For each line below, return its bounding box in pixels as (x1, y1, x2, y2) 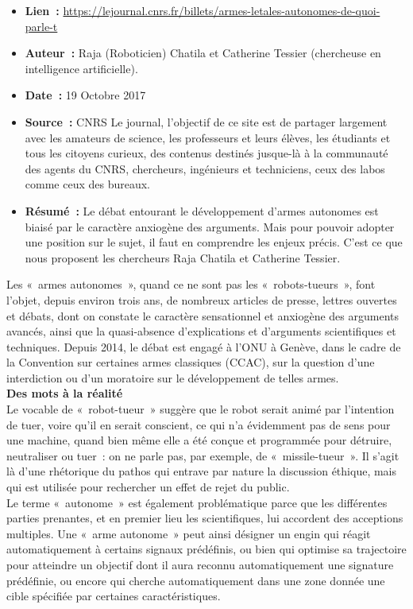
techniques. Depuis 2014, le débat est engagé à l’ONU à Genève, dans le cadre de (6, 338, 401, 355)
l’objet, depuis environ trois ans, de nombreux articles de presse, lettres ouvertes (6, 291, 397, 308)
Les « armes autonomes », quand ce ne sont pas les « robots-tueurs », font (6, 276, 376, 293)
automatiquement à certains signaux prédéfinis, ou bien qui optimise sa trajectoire (6, 541, 407, 557)
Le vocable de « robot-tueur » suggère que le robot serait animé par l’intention (6, 401, 395, 417)
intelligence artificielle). (25, 60, 138, 76)
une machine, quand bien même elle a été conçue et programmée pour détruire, (6, 432, 392, 448)
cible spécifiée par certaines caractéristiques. (6, 588, 221, 604)
